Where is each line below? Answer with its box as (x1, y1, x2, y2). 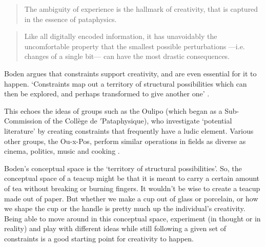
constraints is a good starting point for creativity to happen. (4, 233, 194, 243)
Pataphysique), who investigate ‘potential (101, 115, 232, 126)
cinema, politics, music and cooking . (4, 146, 120, 156)
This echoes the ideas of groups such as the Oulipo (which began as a (4, 105, 222, 116)
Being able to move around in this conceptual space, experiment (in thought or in (4, 213, 261, 223)
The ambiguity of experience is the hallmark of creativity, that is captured (24, 4, 258, 14)
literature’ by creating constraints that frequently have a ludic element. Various (4, 125, 254, 136)
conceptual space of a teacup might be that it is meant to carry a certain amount (4, 173, 260, 183)
